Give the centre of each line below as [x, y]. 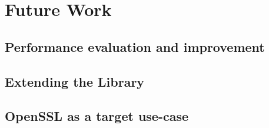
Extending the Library [75, 81]
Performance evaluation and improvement [135, 46]
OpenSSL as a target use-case [97, 116]
